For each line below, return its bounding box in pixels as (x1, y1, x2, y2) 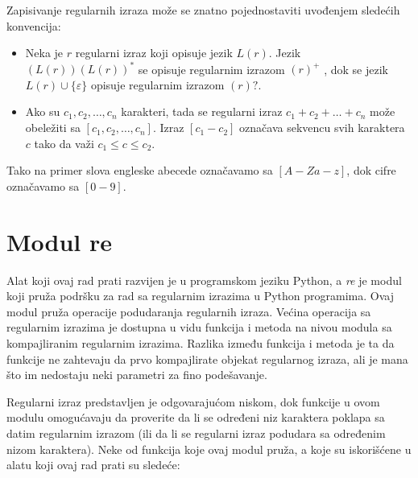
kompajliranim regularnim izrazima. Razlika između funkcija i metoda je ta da (6, 334, 395, 351)
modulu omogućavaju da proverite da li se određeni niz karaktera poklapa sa (6, 409, 385, 426)
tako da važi (34, 134, 94, 151)
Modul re (6, 225, 113, 258)
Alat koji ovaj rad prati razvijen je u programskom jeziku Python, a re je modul (6, 271, 402, 288)
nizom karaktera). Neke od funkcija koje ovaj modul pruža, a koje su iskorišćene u (6, 440, 412, 457)
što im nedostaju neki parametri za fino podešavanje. (6, 366, 267, 383)
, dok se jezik (324, 60, 388, 77)
